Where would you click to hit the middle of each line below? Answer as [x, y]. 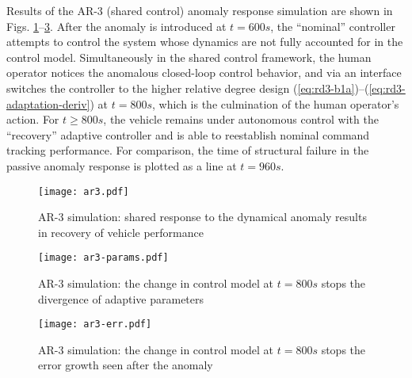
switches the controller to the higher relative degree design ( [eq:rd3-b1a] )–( [188, 88]
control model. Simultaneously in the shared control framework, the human [189, 57]
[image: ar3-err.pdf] [95, 325]
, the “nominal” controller [333, 26]
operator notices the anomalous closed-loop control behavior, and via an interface [204, 73]
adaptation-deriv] [48, 103]
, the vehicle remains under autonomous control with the [241, 119]
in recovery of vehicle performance [121, 232]
